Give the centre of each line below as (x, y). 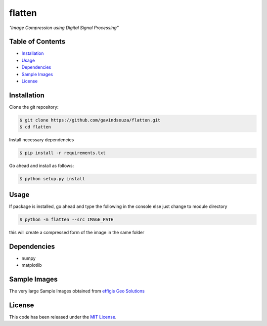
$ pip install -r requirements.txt (63, 153)
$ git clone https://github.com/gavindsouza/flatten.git (90, 120)
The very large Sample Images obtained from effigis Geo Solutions (77, 291)
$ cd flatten (35, 127)
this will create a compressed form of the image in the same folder (77, 232)
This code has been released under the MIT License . (63, 317)
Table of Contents (37, 42)
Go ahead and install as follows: (42, 166)
